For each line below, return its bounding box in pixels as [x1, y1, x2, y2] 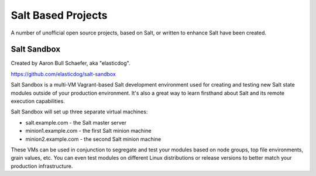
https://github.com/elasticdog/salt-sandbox [11, 70, 116, 77]
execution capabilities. [11, 98, 66, 105]
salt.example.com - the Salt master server [25, 119, 127, 126]
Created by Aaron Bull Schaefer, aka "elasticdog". [11, 60, 130, 67]
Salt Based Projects [11, 9, 108, 22]
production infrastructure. [11, 163, 73, 170]
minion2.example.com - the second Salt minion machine [25, 135, 162, 143]
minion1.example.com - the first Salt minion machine [25, 127, 152, 134]
